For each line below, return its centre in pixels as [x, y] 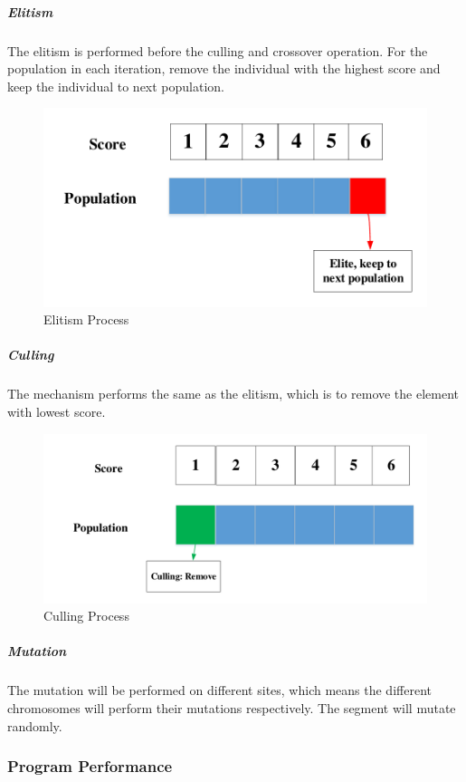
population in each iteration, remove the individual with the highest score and [224, 68]
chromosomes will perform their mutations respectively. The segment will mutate [232, 708]
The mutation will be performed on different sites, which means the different [219, 690]
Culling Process [86, 616]
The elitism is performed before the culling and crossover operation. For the [218, 50]
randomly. [35, 725]
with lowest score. [57, 411]
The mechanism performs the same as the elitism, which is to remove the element [233, 394]
